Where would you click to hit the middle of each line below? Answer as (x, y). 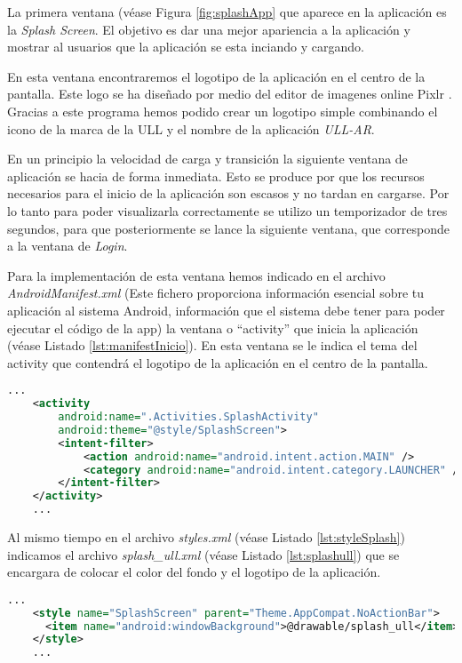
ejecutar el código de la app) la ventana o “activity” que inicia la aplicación (213, 328)
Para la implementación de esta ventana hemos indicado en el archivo (196, 275)
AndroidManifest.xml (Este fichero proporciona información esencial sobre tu (216, 293)
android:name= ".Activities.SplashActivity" (188, 417)
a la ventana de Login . (68, 246)
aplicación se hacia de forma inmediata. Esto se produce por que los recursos (216, 176)
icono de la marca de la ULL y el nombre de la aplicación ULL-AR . (191, 128)
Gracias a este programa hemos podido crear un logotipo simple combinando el (223, 111)
